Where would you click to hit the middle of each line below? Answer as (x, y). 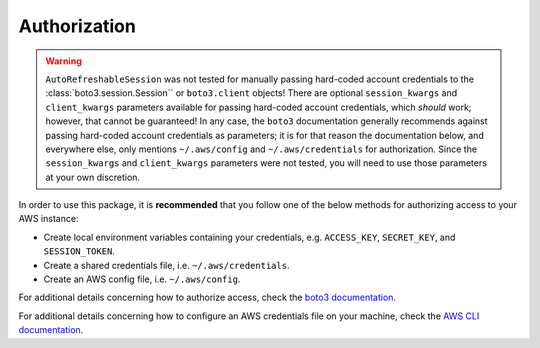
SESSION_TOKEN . (79, 251)
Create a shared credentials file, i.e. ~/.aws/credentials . (166, 265)
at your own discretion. (92, 177)
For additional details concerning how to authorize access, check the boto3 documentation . (207, 297)
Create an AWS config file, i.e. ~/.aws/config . (142, 279)
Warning (63, 61)
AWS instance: (48, 219)
